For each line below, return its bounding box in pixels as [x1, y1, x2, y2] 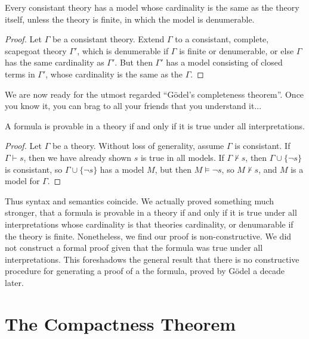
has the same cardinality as [5, 56, 104, 69]
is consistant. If [234, 139, 291, 152]
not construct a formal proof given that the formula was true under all [5, 241, 263, 254]
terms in [5, 67, 35, 80]
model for [5, 175, 40, 187]
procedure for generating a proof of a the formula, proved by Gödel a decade [5, 265, 285, 277]
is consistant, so [5, 163, 63, 175]
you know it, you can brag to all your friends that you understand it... [5, 99, 262, 112]
